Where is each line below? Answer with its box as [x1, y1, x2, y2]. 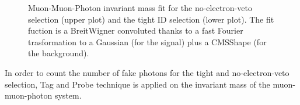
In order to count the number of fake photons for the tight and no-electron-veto [5, 66, 289, 78]
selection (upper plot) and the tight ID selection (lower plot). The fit [28, 13, 274, 25]
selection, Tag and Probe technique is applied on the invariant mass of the [5, 78, 270, 90]
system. [54, 89, 82, 102]
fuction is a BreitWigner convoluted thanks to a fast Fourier [28, 24, 243, 37]
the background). [28, 47, 89, 59]
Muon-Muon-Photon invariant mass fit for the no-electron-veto [28, 2, 252, 13]
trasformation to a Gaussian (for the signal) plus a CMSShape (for [28, 35, 267, 48]
